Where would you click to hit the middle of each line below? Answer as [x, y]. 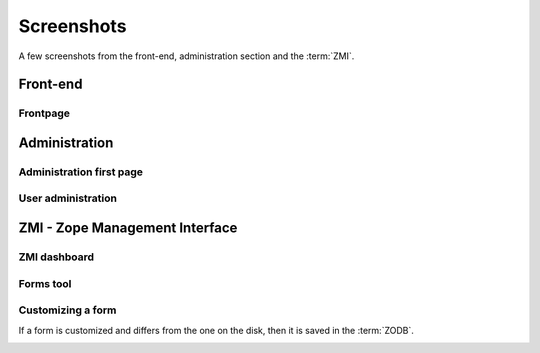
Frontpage [44, 113]
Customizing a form [67, 310]
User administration [67, 198]
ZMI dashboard [56, 257]
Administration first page [81, 172]
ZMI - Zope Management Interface [128, 228]
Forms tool [45, 283]
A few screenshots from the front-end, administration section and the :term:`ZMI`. [186, 56]
